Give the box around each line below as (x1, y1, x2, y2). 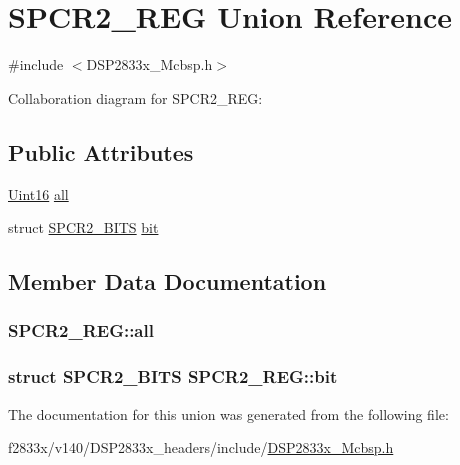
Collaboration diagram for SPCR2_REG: (8, 87, 263, 108)
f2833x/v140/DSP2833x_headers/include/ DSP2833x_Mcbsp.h (8, 437, 394, 458)
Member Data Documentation (8, 266, 327, 297)
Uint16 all (8, 183, 69, 204)
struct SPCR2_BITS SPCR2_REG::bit (8, 364, 338, 389)
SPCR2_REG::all (8, 318, 154, 343)
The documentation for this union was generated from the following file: (8, 403, 449, 424)
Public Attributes (8, 136, 194, 167)
